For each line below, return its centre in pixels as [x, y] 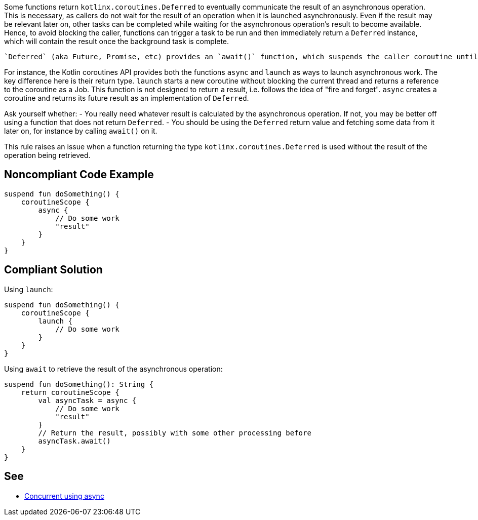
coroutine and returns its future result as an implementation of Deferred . [127, 98]
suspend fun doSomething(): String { [79, 384]
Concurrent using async [64, 496]
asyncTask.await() [74, 441]
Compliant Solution [53, 270]
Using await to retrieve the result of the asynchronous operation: [113, 369]
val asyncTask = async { [87, 400]
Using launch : [29, 289]
